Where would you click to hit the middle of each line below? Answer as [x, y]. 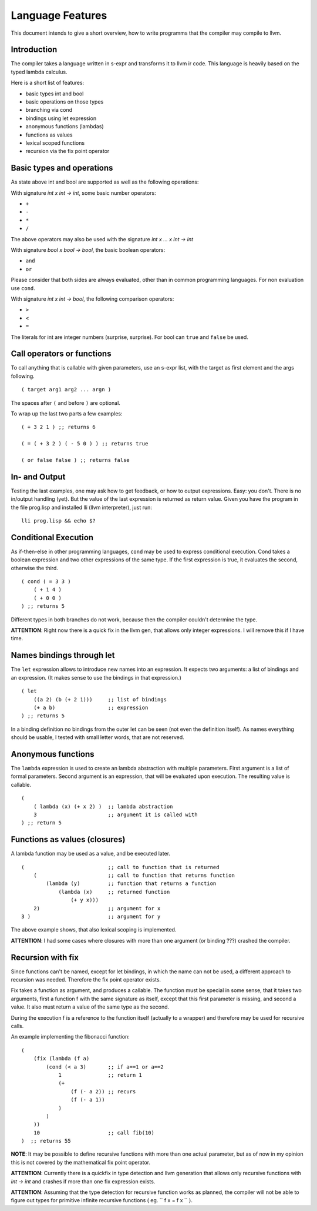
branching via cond [49, 110]
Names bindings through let [63, 655]
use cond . [23, 288]
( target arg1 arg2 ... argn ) [66, 390]
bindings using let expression [61, 118]
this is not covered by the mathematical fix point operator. [81, 1162]
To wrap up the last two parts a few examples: [67, 413]
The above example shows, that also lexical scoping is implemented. [94, 930]
